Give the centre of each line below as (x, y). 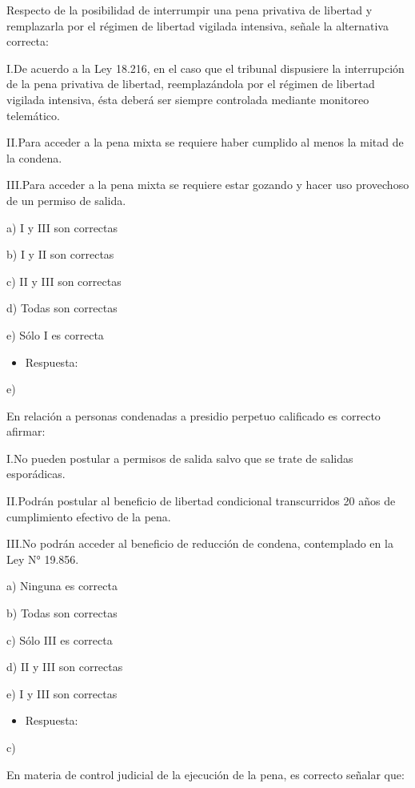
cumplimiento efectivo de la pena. (89, 516)
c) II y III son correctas (64, 281)
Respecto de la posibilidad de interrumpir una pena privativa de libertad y (190, 10)
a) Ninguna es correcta (62, 586)
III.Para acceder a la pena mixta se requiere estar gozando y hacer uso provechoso (208, 185)
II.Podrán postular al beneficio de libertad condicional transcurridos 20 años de (201, 501)
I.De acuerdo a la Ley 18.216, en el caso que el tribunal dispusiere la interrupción (206, 68)
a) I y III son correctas (62, 227)
